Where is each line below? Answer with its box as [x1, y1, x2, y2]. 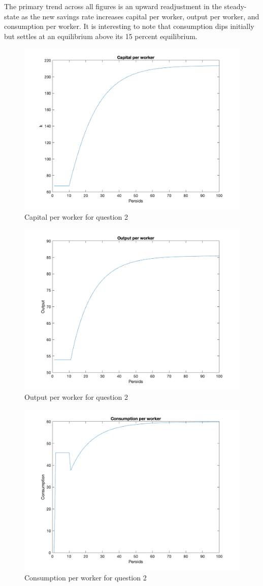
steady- [224, 1, 247, 11]
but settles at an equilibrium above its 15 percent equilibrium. [4, 30, 198, 41]
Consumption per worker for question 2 [24, 572, 147, 583]
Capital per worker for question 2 [24, 211, 128, 222]
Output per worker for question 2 [24, 392, 128, 402]
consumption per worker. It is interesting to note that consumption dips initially [4, 21, 254, 31]
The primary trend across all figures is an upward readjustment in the [4, 1, 222, 11]
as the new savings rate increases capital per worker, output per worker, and [21, 11, 259, 21]
